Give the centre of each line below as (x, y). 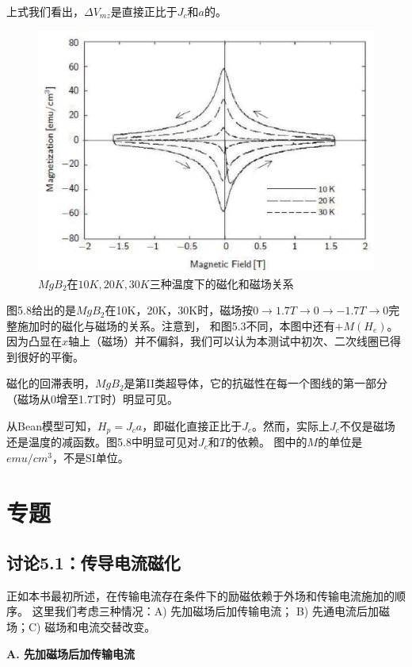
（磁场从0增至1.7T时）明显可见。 (92, 399)
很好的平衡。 (50, 356)
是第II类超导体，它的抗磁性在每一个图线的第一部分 (256, 383)
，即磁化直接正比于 (192, 425)
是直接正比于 (144, 11)
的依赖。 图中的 (266, 442)
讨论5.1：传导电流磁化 (93, 563)
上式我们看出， (45, 11)
